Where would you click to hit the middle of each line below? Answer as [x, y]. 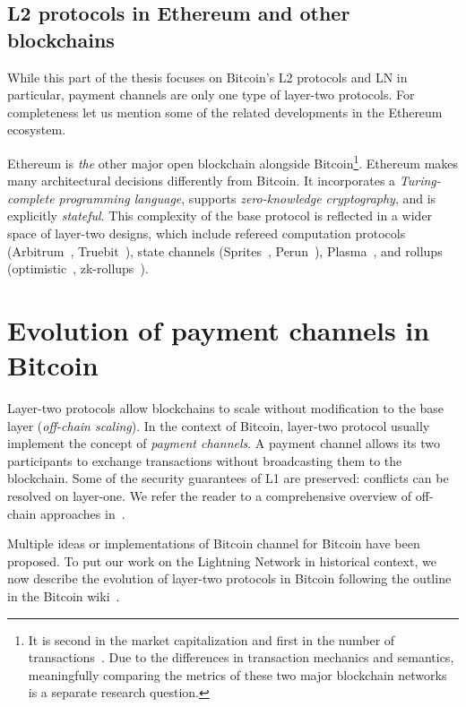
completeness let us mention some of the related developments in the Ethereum [225, 112]
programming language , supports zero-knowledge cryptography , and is [247, 198]
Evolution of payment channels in [219, 329]
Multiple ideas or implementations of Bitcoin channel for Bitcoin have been [214, 543]
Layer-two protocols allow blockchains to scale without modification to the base [226, 408]
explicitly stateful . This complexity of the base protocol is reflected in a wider [220, 216]
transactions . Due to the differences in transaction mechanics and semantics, [241, 657]
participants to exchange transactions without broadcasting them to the [205, 460]
